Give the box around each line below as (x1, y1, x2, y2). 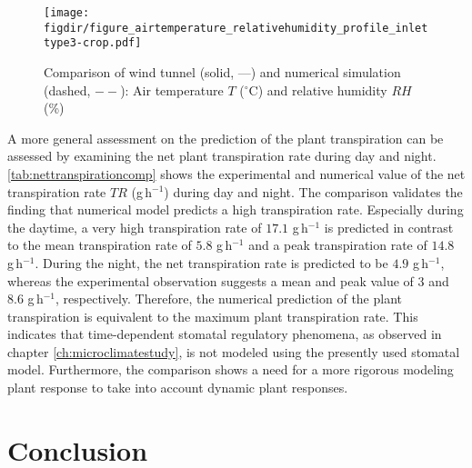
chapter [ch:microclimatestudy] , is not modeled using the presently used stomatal (7, 342, 460, 361)
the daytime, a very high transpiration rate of (7, 217, 262, 236)
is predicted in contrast (324, 217, 454, 236)
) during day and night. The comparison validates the (164, 182, 463, 201)
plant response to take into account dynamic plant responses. (7, 378, 348, 397)
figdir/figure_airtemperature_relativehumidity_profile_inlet (44, 21, 428, 35)
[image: (44, 6, 90, 19)
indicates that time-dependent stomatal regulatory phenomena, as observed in (7, 324, 442, 344)
